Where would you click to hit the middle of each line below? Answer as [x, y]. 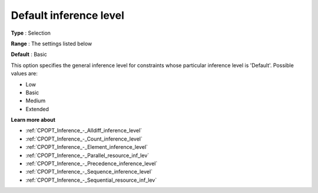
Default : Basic [29, 54]
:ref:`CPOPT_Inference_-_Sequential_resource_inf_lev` [91, 180]
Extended [37, 109]
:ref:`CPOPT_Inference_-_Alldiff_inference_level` [84, 131]
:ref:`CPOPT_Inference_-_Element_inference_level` [87, 147]
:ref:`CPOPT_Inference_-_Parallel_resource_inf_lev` [87, 155]
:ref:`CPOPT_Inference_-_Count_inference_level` [84, 139]
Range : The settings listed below [52, 44]
